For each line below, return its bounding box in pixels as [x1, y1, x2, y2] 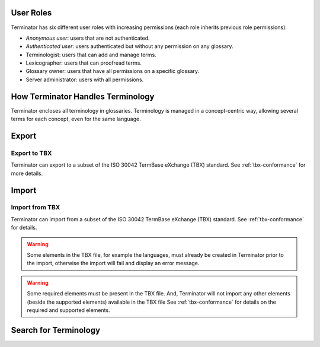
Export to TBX [11, 149, 53, 157]
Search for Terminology [11, 325, 101, 335]
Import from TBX [11, 203, 60, 212]
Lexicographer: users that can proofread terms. [25, 59, 142, 66]
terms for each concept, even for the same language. [11, 116, 142, 123]
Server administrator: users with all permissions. [25, 76, 144, 83]
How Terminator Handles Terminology [11, 91, 155, 101]
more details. [11, 170, 43, 177]
